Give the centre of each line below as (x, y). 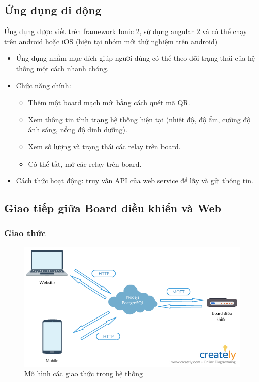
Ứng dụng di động (53, 10)
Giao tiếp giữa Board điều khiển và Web (113, 208)
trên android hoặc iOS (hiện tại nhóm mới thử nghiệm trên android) (111, 41)
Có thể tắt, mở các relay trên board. (85, 163)
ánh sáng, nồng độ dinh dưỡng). (78, 129)
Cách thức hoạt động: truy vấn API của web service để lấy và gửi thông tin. (135, 181)
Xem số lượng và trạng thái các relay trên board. (104, 146)
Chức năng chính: (43, 85)
